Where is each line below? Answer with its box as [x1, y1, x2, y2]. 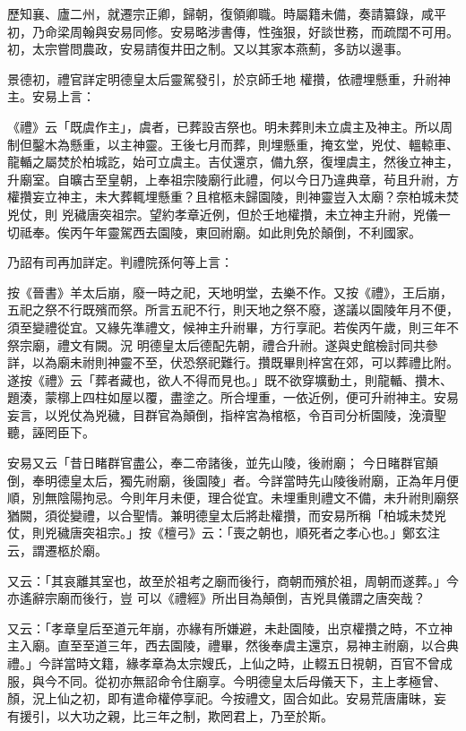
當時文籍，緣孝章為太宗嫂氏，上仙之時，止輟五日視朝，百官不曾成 [63, 654, 453, 672]
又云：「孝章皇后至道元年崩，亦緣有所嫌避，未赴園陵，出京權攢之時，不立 [7, 618, 440, 637]
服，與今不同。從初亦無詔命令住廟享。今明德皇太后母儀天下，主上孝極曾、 [7, 671, 446, 690]
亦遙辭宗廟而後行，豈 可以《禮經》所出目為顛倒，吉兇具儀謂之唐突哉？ [7, 589, 426, 607]
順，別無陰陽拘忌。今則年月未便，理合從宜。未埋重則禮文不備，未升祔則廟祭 [7, 488, 459, 507]
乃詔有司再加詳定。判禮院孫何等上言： [7, 253, 233, 271]
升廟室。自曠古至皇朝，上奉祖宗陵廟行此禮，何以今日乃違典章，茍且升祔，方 [7, 169, 459, 188]
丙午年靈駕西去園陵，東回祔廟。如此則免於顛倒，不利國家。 [69, 222, 421, 241]
